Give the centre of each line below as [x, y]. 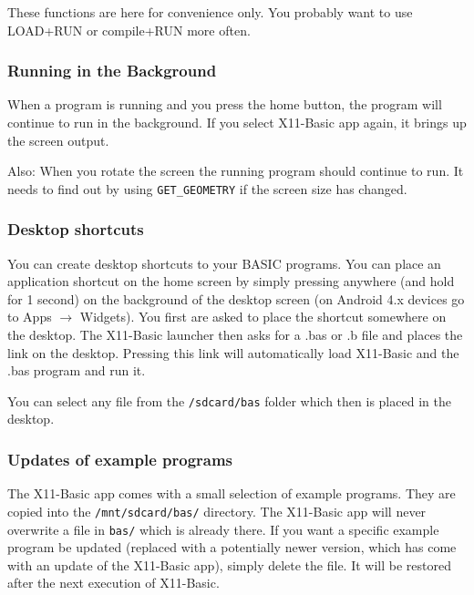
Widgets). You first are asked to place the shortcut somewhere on [263, 317]
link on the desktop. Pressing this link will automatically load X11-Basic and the [233, 352]
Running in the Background [112, 71]
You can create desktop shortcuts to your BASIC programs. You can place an [224, 263]
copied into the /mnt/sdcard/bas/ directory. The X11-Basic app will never [217, 511]
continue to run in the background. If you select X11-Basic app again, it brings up [237, 122]
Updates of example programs [120, 459]
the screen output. [58, 140]
